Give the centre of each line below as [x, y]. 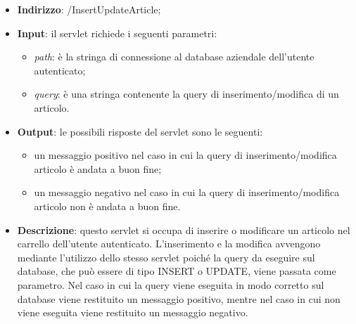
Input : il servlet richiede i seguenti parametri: [117, 33]
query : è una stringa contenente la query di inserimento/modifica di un [186, 94]
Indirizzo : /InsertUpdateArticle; [89, 9]
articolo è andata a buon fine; [98, 168]
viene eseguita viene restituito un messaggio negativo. [133, 312]
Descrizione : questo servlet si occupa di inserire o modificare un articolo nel [184, 229]
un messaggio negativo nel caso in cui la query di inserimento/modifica [187, 192]
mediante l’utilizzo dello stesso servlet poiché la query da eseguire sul [166, 257]
